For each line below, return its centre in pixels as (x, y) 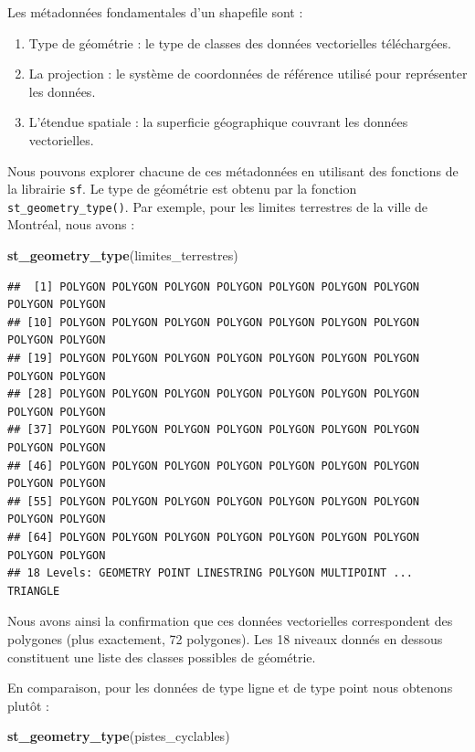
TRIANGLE (34, 591)
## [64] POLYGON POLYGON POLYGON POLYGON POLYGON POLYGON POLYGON (214, 537)
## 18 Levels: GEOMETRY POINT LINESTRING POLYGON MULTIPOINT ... (210, 573)
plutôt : (28, 705)
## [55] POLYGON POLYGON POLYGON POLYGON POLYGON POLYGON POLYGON (214, 501)
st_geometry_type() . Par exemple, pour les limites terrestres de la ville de (218, 206)
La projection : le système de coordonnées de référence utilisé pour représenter (248, 74)
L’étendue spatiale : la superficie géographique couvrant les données (218, 122)
